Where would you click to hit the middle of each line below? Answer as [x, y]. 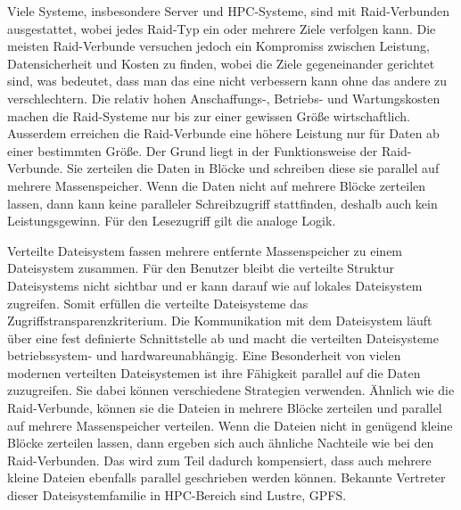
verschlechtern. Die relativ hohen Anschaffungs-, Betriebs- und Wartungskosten [224, 98]
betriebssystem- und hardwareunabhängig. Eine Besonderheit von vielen [204, 355]
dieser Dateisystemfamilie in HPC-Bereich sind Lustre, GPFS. [177, 495]
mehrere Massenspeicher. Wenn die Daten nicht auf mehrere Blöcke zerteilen [217, 185]
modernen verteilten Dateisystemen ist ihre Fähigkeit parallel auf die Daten [214, 372]
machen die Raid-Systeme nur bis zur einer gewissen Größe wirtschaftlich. [209, 115]
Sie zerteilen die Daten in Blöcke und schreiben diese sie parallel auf [253, 168]
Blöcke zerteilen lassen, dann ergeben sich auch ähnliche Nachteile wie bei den [221, 443]
